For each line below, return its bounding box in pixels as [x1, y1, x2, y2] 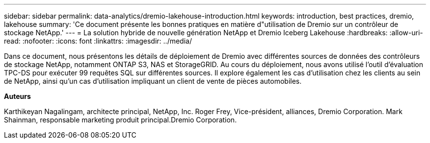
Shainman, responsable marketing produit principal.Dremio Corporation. [4, 116, 237, 124]
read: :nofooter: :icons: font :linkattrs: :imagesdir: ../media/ [4, 37, 192, 45]
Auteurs [4, 92, 31, 100]
